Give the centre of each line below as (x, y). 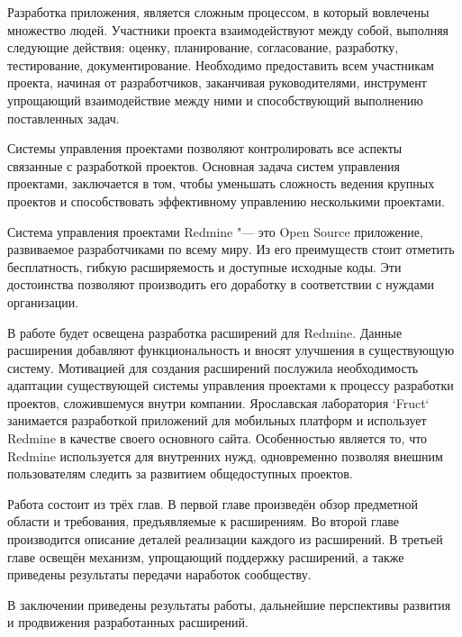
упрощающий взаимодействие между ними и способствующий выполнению (215, 100)
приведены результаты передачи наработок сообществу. (159, 574)
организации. (43, 301)
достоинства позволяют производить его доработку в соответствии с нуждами (221, 284)
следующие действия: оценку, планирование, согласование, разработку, (203, 47)
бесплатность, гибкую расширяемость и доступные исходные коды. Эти (204, 266)
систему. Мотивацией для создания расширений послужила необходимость (213, 367)
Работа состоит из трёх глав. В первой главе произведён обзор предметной (213, 503)
